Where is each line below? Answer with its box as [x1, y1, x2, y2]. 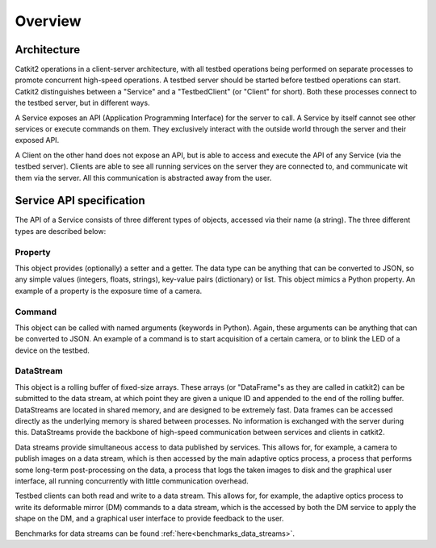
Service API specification [15, 194, 145, 207]
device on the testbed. [15, 345, 90, 355]
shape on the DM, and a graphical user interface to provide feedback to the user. [15, 513, 284, 524]
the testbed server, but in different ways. [15, 98, 150, 108]
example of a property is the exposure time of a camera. [15, 286, 203, 295]
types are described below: [15, 226, 107, 236]
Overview [15, 12, 82, 30]
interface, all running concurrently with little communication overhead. [15, 476, 249, 486]
